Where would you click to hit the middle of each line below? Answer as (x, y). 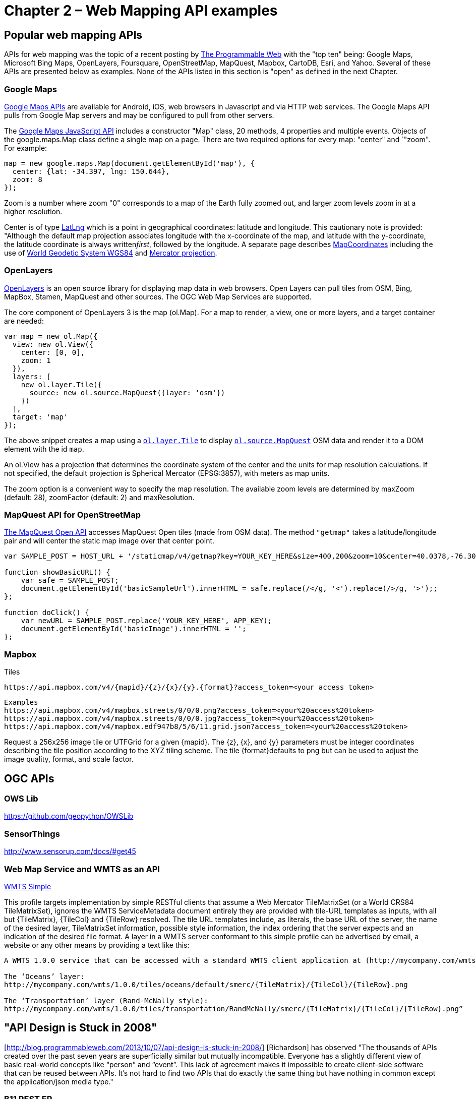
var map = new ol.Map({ (51, 336)
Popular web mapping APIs (73, 35)
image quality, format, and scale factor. (69, 759)
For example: (26, 148)
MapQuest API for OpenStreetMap (73, 515)
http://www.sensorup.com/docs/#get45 (70, 851)
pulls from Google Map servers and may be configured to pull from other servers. (139, 115)
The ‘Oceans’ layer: (45, 976)
